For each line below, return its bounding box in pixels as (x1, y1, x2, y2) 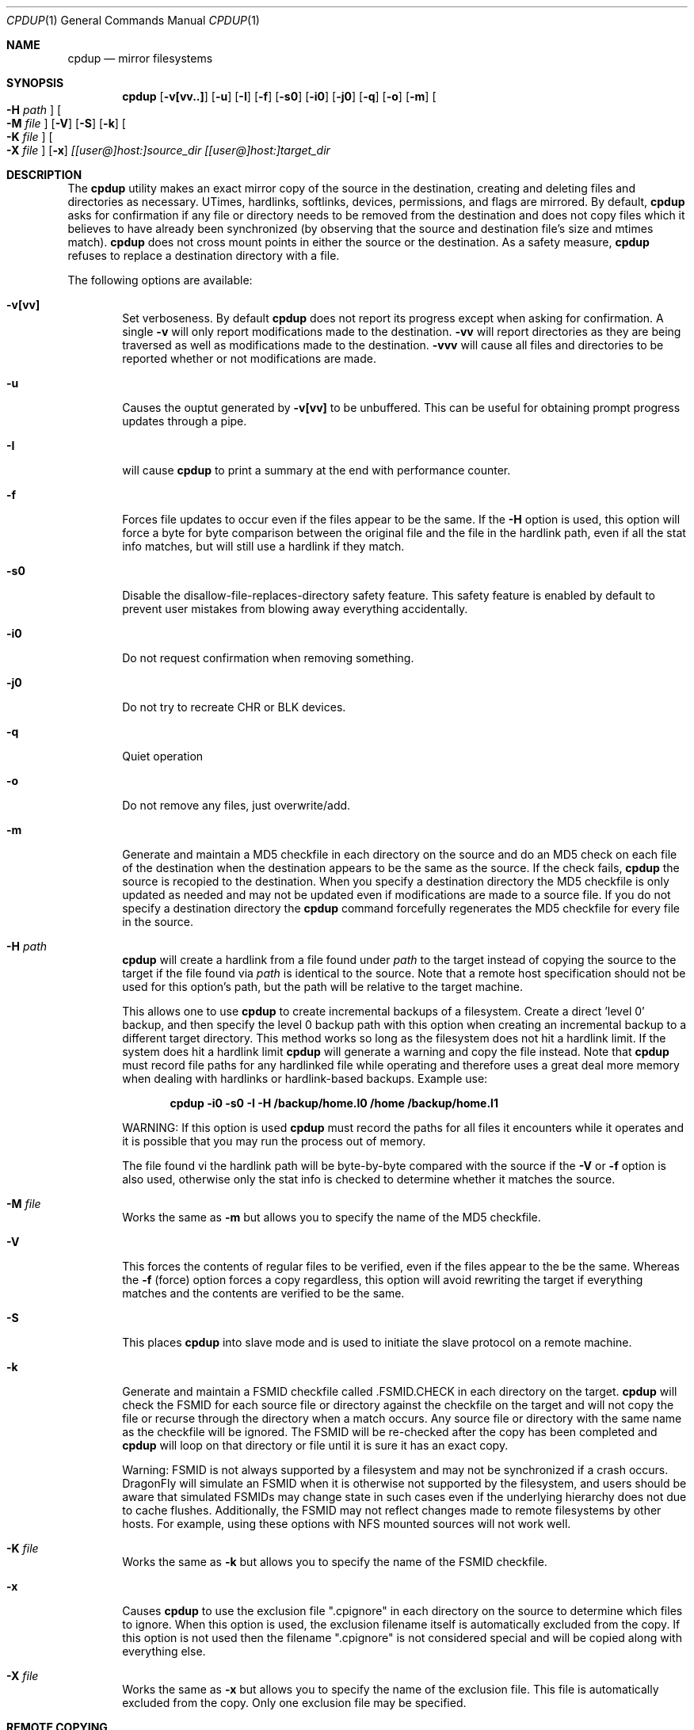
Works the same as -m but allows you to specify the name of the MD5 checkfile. (122, 1210, 541, 1224)
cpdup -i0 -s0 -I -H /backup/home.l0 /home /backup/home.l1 (170, 1096, 498, 1110)
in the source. (122, 915, 194, 928)
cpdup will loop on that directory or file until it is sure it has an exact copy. (122, 1438, 509, 1452)
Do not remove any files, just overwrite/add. (122, 798, 351, 812)
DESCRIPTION (6, 168, 82, 181)
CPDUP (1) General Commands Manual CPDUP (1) (6, 13, 260, 27)
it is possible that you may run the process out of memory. (122, 1134, 426, 1148)
